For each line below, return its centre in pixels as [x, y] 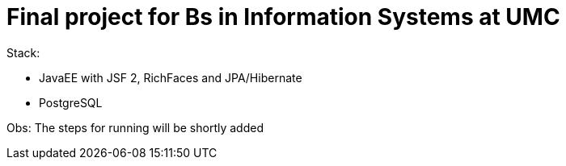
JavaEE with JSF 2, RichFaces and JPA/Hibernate [171, 77]
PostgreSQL [71, 102]
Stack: [23, 52]
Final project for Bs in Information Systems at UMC [283, 17]
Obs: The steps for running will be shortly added [135, 127]
